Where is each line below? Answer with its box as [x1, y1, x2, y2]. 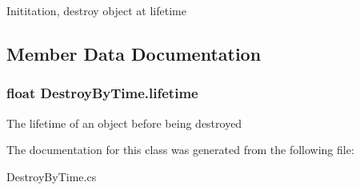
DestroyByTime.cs [6, 168, 97, 184]
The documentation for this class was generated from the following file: [6, 141, 354, 158]
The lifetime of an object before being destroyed [6, 114, 242, 131]
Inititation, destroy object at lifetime [6, 2, 186, 18]
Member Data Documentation [6, 41, 262, 65]
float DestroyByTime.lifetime [6, 83, 198, 103]
